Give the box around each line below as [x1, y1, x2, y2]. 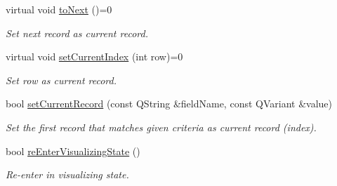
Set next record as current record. [6, 25, 148, 40]
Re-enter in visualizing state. [6, 167, 129, 182]
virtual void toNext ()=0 [6, 2, 112, 16]
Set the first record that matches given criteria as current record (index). [6, 119, 317, 134]
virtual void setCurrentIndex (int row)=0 [6, 49, 183, 64]
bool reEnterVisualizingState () [6, 143, 140, 158]
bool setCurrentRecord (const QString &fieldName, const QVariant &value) [6, 96, 332, 111]
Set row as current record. [6, 72, 117, 87]
